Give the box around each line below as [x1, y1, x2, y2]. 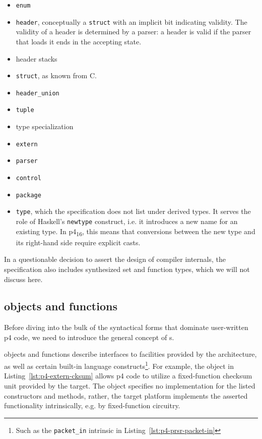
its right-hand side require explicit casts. [16, 237, 141, 247]
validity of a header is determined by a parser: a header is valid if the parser [16, 26, 251, 37]
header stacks [16, 53, 57, 64]
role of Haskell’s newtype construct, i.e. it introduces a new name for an [16, 215, 238, 226]
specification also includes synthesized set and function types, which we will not [4, 263, 250, 274]
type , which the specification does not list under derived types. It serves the [16, 206, 251, 216]
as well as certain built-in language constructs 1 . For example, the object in [4, 359, 234, 371]
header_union [16, 89, 59, 97]
